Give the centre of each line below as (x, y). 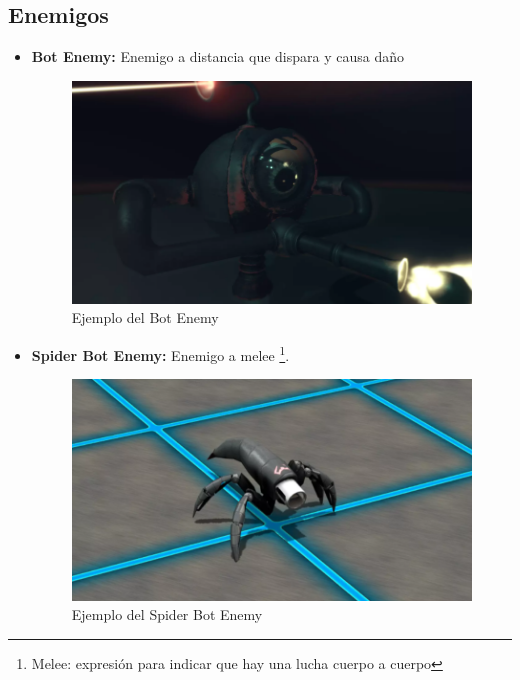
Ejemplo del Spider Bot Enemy (167, 614)
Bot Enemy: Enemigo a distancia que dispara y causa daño (218, 56)
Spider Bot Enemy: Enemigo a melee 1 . (160, 353)
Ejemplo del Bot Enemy (145, 317)
